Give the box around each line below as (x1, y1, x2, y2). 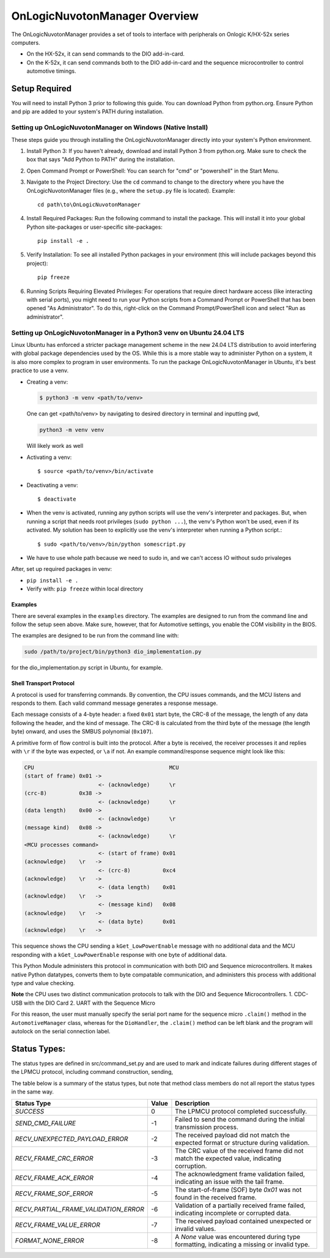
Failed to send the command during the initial (175, 1115, 305, 1124)
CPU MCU (24, 764, 180, 771)
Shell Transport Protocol (11, 680, 75, 687)
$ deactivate (37, 496, 76, 502)
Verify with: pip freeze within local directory (26, 585, 144, 593)
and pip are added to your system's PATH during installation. (11, 108, 164, 116)
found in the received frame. (175, 1193, 257, 1202)
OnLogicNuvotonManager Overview (11, 9, 199, 23)
